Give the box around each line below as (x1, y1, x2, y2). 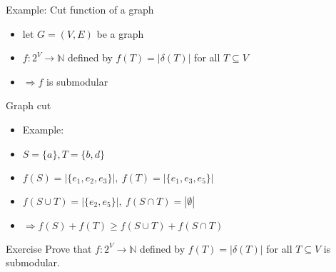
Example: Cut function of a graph (6, 2, 154, 16)
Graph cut (6, 98, 51, 113)
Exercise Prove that (6, 241, 92, 256)
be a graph (96, 26, 144, 41)
